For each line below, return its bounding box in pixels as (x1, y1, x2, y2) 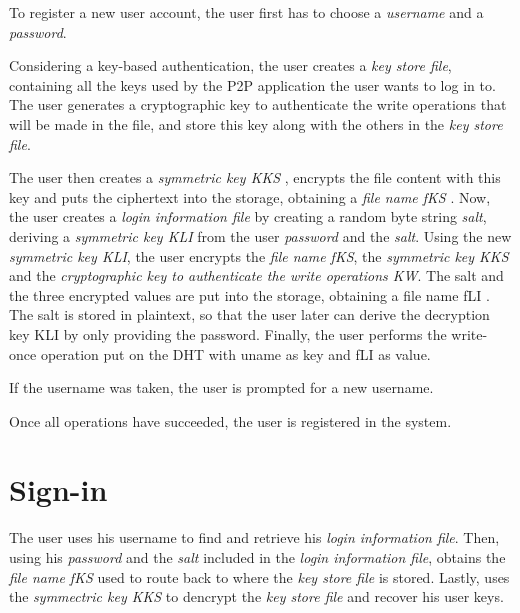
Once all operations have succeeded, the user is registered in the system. (9, 410, 452, 431)
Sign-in (9, 469, 108, 510)
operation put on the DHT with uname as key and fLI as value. (40, 343, 431, 364)
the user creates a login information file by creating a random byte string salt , (9, 206, 487, 227)
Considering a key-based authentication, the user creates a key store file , (9, 55, 452, 76)
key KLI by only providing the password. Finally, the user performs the (9, 323, 447, 344)
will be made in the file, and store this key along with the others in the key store (9, 113, 503, 134)
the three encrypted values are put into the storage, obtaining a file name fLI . (9, 284, 490, 305)
